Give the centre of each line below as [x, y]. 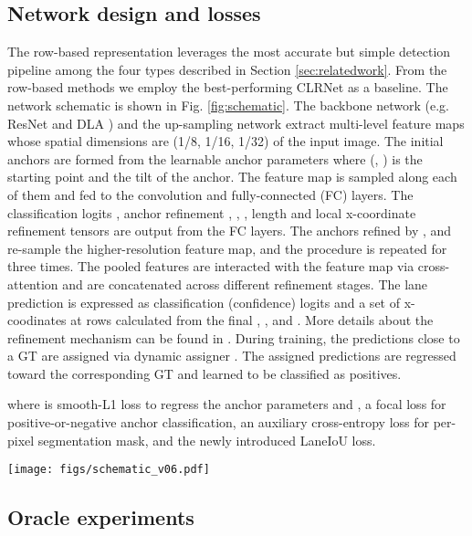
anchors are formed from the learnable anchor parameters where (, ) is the [215, 158]
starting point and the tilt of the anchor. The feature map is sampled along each [232, 177]
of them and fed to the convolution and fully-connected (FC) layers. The [210, 194]
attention [33, 284]
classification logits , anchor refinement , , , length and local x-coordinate [212, 212]
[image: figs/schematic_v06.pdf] [109, 470]
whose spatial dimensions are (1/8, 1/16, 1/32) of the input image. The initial [226, 141]
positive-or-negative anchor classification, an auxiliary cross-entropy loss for [218, 422]
